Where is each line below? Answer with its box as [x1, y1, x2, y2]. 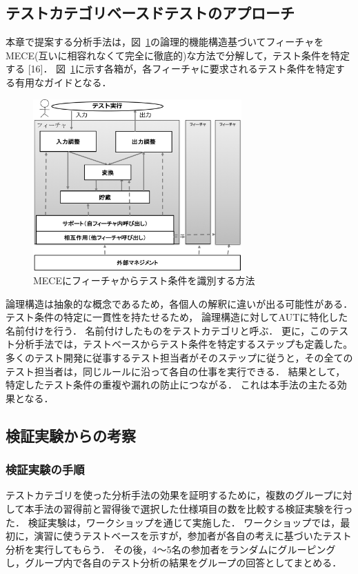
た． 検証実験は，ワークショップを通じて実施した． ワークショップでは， [6, 515, 341, 529]
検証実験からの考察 [6, 424, 136, 446]
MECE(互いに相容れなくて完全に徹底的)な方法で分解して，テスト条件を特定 [6, 48, 350, 62]
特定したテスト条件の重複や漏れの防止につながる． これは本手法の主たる [6, 377, 337, 392]
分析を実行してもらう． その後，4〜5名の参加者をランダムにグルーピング [6, 542, 336, 556]
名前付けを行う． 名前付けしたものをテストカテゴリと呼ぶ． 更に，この [6, 323, 330, 337]
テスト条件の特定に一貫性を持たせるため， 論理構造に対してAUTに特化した [6, 310, 348, 324]
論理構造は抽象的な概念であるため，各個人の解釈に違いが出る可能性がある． [6, 296, 353, 310]
